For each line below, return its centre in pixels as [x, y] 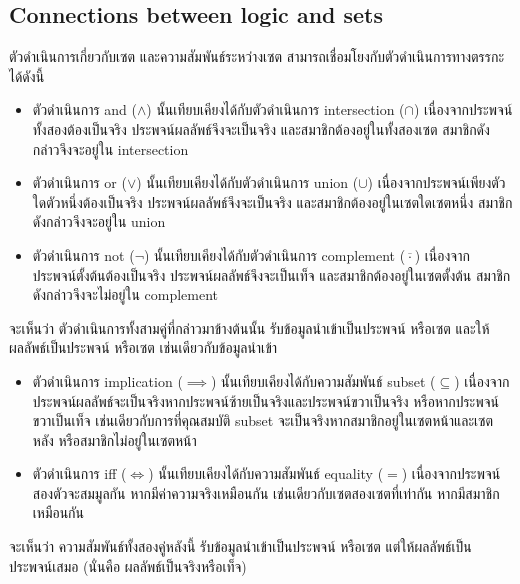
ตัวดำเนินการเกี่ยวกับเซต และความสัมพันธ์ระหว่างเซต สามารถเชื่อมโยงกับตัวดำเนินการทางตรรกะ [257, 56]
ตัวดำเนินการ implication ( [107, 380]
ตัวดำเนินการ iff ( [79, 473]
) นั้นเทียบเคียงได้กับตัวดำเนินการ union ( [247, 182]
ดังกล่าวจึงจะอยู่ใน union [99, 221]
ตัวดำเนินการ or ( [79, 182]
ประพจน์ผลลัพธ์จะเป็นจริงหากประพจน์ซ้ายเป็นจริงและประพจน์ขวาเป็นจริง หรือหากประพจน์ [265, 400]
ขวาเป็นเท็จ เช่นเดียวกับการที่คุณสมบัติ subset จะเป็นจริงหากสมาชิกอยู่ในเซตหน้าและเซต [263, 420]
